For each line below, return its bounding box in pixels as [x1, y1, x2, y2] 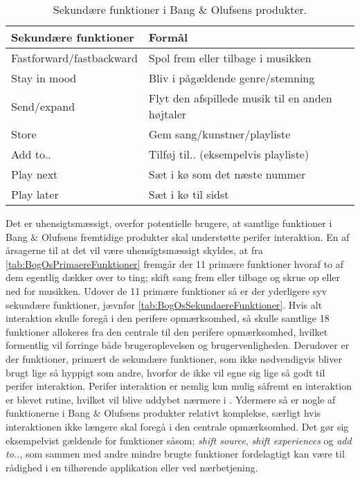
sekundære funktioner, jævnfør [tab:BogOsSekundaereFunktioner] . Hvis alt [6, 297, 323, 311]
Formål [148, 29, 188, 45]
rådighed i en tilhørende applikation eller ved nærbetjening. [6, 460, 258, 474]
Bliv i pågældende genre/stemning [148, 70, 315, 86]
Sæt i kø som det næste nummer [148, 166, 306, 182]
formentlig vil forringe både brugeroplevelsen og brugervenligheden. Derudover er [6, 338, 350, 352]
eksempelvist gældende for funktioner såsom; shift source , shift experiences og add [6, 433, 352, 447]
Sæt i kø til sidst [148, 186, 229, 202]
